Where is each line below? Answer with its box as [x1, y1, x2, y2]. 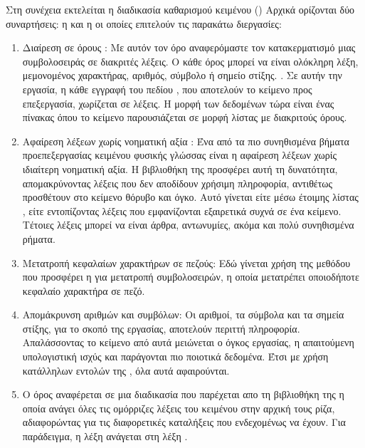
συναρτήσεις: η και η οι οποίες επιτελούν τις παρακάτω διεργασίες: [6, 16, 282, 31]
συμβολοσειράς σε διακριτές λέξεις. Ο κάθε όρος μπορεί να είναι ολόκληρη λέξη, [22, 53, 359, 68]
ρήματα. [22, 231, 55, 246]
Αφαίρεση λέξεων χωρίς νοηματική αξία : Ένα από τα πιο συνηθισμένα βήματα [22, 133, 349, 148]
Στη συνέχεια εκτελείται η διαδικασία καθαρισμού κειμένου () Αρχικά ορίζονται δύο [6, 2, 355, 16]
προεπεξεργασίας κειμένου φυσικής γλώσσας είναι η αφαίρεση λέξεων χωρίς [22, 147, 337, 162]
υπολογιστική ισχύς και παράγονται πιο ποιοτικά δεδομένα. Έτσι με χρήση [22, 349, 329, 364]
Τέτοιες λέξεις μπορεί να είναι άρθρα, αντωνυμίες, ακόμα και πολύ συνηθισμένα [22, 217, 354, 232]
